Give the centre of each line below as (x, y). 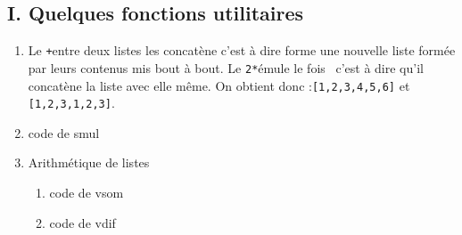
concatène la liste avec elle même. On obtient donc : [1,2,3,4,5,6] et (219, 85)
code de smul (64, 132)
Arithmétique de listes (89, 162)
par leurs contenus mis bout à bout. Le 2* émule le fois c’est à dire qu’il (226, 67)
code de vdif (82, 222)
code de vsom (87, 193)
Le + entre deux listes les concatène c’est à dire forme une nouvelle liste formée (242, 50)
